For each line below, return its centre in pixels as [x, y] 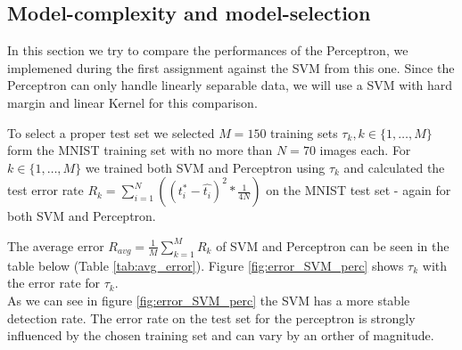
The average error [56, 245]
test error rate [45, 190]
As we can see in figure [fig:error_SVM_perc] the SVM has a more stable [209, 300]
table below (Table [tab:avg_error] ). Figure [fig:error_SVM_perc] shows [206, 265]
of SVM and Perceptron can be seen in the [333, 245]
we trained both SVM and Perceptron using [205, 167]
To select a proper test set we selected [111, 132]
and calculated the [394, 167]
